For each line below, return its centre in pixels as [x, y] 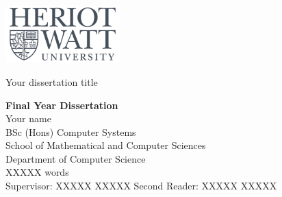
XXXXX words [37, 172]
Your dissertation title [52, 81]
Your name [28, 118]
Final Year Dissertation [62, 105]
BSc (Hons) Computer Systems [71, 131]
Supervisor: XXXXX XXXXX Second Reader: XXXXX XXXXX [141, 186]
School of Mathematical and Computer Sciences [106, 145]
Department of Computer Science [76, 158]
